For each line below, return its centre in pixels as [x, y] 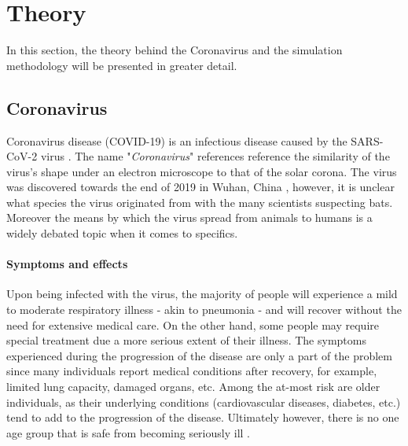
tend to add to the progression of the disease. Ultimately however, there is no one [203, 417]
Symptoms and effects [67, 264]
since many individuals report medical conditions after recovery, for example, [192, 371]
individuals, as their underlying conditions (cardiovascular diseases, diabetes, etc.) [204, 402]
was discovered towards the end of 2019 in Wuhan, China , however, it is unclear [200, 187]
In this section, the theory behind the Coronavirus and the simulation [175, 50]
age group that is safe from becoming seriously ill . [128, 432]
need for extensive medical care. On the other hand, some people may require [193, 324]
